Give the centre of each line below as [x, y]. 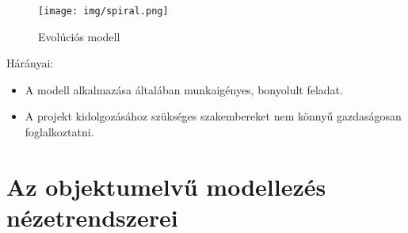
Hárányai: [30, 63]
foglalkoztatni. [59, 132]
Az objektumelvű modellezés [166, 186]
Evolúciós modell [79, 36]
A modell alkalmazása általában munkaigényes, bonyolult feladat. [184, 89]
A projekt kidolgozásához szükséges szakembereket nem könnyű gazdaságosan [213, 116]
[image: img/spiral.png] [103, 11]
